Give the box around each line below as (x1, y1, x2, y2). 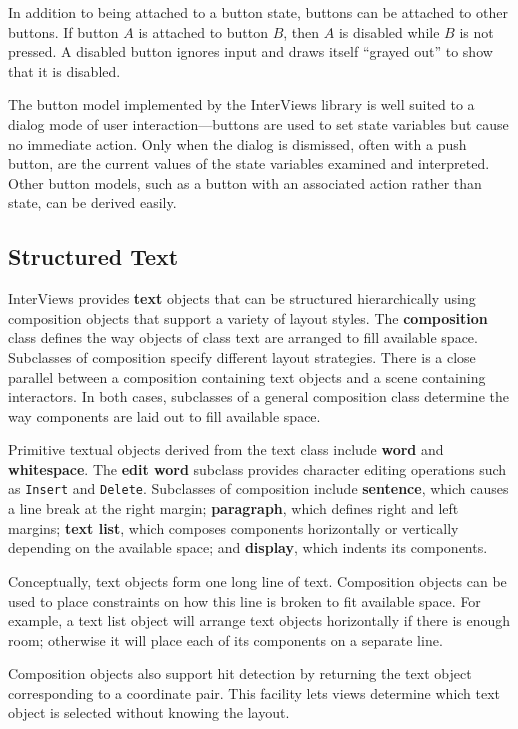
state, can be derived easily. (8, 192, 177, 213)
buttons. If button (8, 21, 119, 42)
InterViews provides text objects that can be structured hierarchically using (8, 288, 476, 309)
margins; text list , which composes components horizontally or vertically (8, 517, 459, 538)
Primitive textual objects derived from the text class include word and (8, 439, 444, 460)
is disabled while (338, 21, 440, 42)
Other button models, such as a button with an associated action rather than (8, 172, 482, 193)
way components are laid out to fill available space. (8, 405, 321, 426)
